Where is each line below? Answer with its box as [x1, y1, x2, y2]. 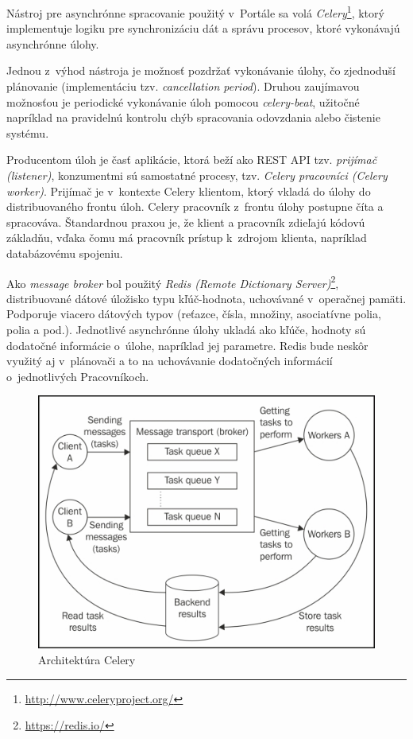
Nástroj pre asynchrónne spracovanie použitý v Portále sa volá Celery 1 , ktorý [6, 2, 384, 21]
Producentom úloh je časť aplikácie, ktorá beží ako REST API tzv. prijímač [6, 151, 377, 168]
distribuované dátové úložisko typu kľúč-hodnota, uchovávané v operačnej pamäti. [6, 290, 407, 306]
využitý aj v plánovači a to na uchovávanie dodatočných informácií [6, 352, 333, 369]
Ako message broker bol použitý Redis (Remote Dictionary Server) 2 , [6, 272, 339, 291]
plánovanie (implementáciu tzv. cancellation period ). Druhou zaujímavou [6, 78, 360, 95]
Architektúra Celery [38, 651, 136, 667]
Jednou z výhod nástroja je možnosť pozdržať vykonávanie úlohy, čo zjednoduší [6, 62, 396, 79]
